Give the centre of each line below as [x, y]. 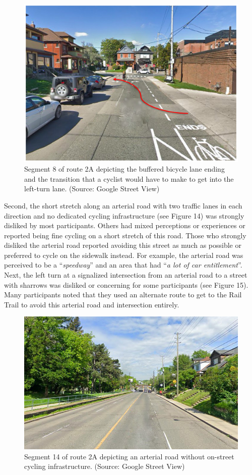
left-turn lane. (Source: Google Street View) [92, 189]
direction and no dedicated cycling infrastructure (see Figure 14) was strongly [124, 215]
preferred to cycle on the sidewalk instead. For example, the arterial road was [124, 255]
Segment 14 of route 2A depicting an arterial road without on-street [129, 456]
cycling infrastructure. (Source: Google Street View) [105, 466]
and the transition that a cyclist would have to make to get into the [129, 178]
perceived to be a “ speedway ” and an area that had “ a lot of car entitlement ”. [123, 265]
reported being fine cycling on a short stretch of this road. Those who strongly [125, 235]
